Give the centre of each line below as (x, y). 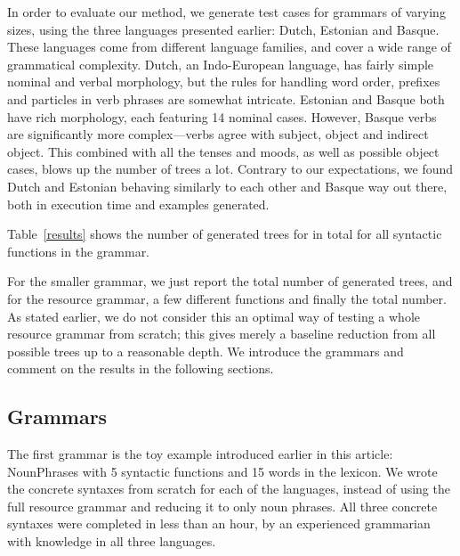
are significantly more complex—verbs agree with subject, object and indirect (218, 134)
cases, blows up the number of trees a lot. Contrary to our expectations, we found (230, 169)
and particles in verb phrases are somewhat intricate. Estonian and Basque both (226, 98)
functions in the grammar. (79, 251)
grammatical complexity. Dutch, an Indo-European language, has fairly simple (221, 64)
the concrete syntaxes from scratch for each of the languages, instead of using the (229, 489)
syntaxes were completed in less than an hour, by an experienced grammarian (219, 523)
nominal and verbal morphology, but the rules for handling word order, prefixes (224, 82)
